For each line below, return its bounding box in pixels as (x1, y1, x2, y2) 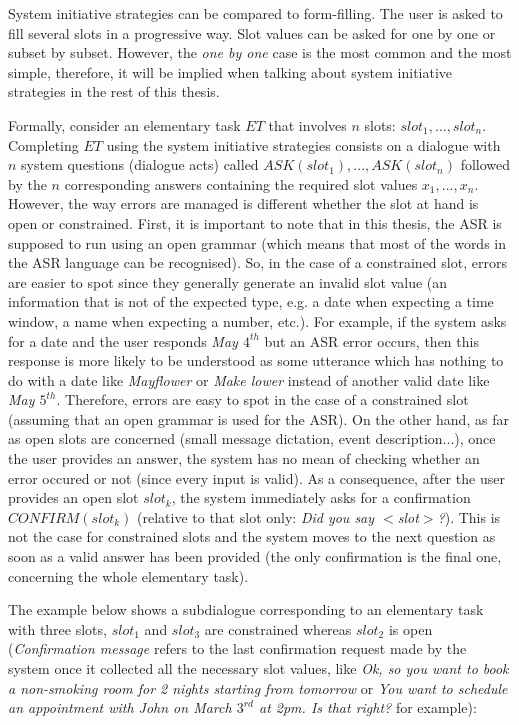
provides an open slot (8, 487, 139, 508)
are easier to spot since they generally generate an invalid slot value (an (8, 271, 448, 292)
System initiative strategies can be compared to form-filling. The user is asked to (8, 3, 503, 23)
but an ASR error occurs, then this (264, 330, 479, 351)
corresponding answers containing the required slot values (64, 173, 418, 194)
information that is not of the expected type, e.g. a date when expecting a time (8, 291, 494, 312)
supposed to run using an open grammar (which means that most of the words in (8, 232, 507, 253)
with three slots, (8, 618, 107, 639)
